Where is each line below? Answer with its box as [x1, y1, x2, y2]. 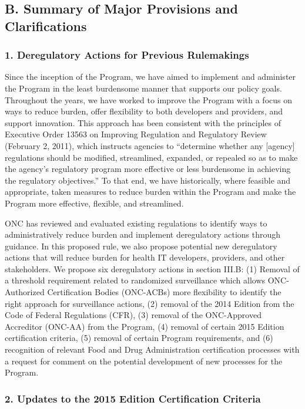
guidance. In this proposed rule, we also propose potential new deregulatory [5, 239, 277, 252]
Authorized [5, 286, 45, 298]
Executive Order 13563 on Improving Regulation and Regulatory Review [5, 128, 267, 140]
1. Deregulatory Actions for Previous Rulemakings [5, 48, 249, 62]
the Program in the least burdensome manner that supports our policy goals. [5, 82, 282, 94]
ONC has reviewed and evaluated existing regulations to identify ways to [5, 217, 267, 229]
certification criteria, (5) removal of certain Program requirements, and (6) [5, 332, 273, 344]
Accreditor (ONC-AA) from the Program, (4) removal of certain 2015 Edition [5, 320, 284, 332]
